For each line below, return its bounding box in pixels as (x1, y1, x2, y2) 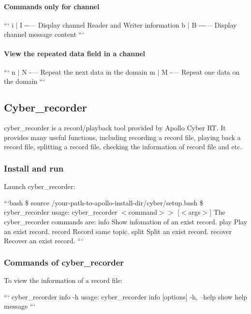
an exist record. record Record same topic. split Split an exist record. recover (4, 226, 232, 236)
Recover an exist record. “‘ (4, 235, 83, 246)
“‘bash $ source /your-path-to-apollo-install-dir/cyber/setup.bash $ (4, 197, 204, 207)
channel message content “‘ (4, 29, 84, 39)
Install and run (4, 162, 64, 174)
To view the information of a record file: (4, 275, 123, 285)
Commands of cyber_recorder (4, 256, 124, 268)
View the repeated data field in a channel (4, 48, 145, 58)
